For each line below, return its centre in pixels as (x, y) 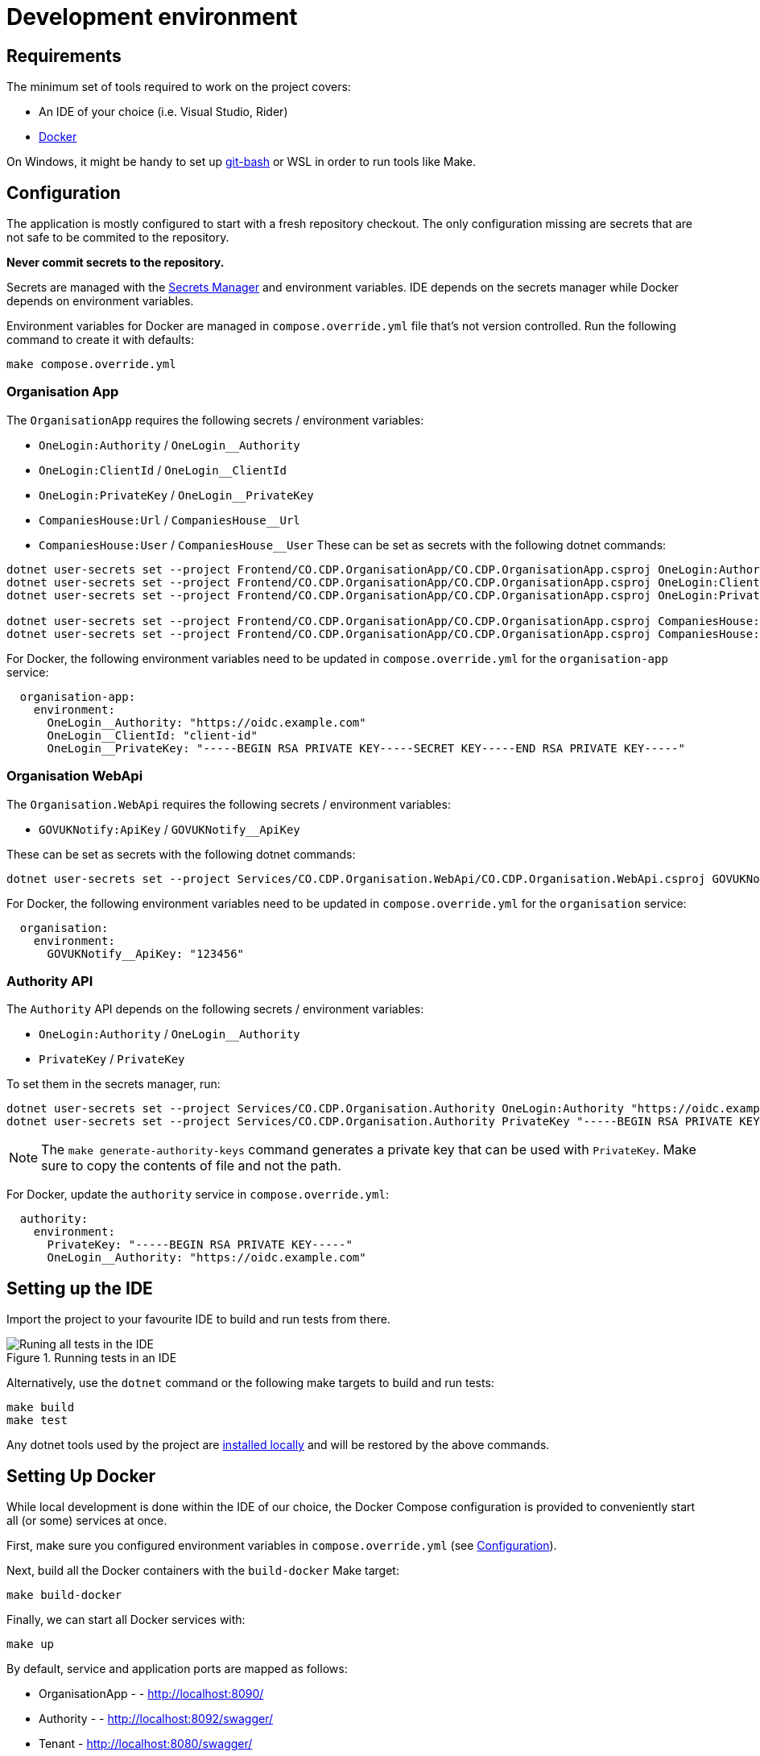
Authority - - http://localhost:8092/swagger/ (156, 1718)
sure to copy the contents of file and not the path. (191, 1166)
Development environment (152, 17)
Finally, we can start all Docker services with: (126, 1619)
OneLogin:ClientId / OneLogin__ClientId (163, 470)
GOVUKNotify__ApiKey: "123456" (146, 953)
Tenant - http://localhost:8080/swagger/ (146, 1743)
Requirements (64, 56)
